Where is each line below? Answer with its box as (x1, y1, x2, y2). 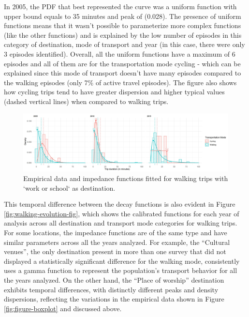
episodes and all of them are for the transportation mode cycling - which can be (4, 58, 241, 68)
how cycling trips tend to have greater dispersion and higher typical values (4, 87, 225, 97)
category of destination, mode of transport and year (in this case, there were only (4, 39, 245, 49)
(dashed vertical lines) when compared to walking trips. (4, 96, 169, 106)
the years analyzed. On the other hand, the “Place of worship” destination (4, 274, 224, 285)
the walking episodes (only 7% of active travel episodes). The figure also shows (4, 77, 237, 87)
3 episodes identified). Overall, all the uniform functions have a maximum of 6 (4, 48, 235, 59)
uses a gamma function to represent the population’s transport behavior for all (4, 265, 237, 275)
